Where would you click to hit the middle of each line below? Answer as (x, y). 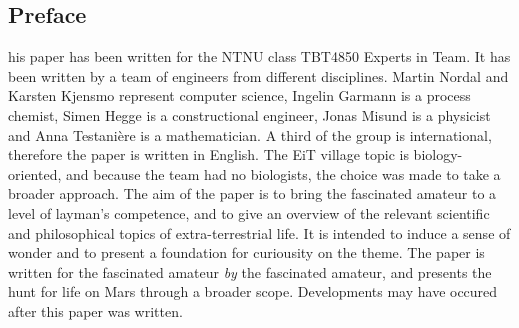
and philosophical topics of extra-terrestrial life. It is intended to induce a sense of (259, 232)
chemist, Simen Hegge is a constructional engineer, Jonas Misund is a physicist (249, 114)
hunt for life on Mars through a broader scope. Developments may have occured (253, 291)
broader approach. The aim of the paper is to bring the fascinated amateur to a (252, 193)
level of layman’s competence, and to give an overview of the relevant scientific (249, 212)
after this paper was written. (95, 310)
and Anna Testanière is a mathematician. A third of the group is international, (250, 134)
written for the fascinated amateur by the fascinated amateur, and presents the (250, 271)
